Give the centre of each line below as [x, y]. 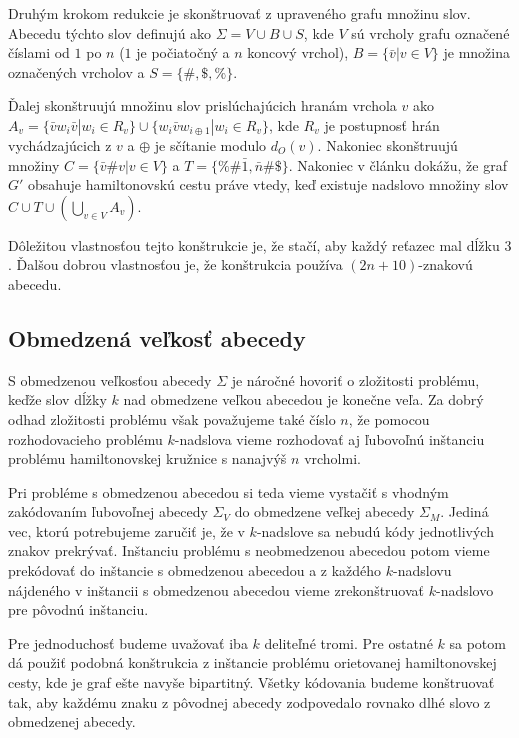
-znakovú [445, 264]
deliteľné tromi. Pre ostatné [348, 642]
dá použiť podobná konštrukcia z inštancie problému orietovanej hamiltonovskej [252, 662]
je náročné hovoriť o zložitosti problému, [355, 379]
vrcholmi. [332, 458]
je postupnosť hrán [382, 124]
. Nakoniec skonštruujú [387, 144]
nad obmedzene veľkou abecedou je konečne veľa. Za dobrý [303, 399]
